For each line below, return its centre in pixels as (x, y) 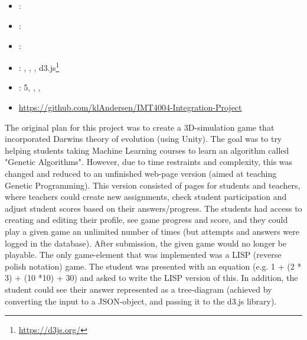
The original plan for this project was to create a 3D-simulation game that (140, 127)
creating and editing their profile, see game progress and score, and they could (146, 220)
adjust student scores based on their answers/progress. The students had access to (153, 208)
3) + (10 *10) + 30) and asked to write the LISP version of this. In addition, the (151, 278)
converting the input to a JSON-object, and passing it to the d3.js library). (141, 301)
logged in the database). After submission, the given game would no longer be (146, 243)
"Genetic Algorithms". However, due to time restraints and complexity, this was (149, 162)
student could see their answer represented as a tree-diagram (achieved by (138, 289)
